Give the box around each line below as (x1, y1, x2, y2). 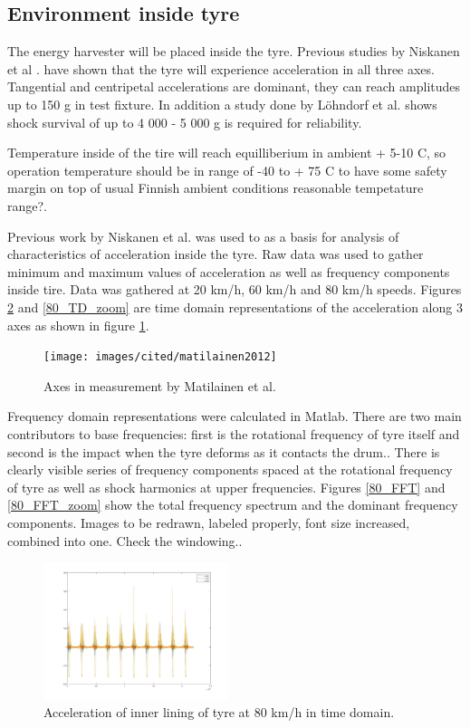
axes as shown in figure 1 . (7, 315, 149, 334)
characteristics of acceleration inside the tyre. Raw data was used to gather (7, 244, 424, 263)
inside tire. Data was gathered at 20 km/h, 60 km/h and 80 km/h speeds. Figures (7, 280, 462, 299)
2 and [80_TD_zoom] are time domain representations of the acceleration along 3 (7, 297, 463, 316)
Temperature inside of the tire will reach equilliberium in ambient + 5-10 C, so (7, 143, 446, 162)
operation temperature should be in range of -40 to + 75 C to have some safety (7, 160, 447, 179)
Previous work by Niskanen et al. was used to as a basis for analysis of (7, 226, 399, 245)
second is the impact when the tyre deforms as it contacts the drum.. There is (7, 442, 440, 461)
